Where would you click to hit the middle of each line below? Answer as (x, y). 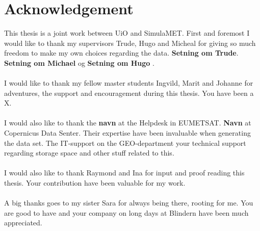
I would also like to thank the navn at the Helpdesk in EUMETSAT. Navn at (128, 123)
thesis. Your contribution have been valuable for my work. (95, 183)
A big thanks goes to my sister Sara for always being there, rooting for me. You (129, 203)
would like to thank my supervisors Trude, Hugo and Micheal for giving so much (130, 43)
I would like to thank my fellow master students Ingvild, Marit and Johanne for (129, 83)
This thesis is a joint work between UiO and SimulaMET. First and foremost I (127, 33)
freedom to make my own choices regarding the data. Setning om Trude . (121, 53)
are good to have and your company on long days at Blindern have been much (126, 212)
